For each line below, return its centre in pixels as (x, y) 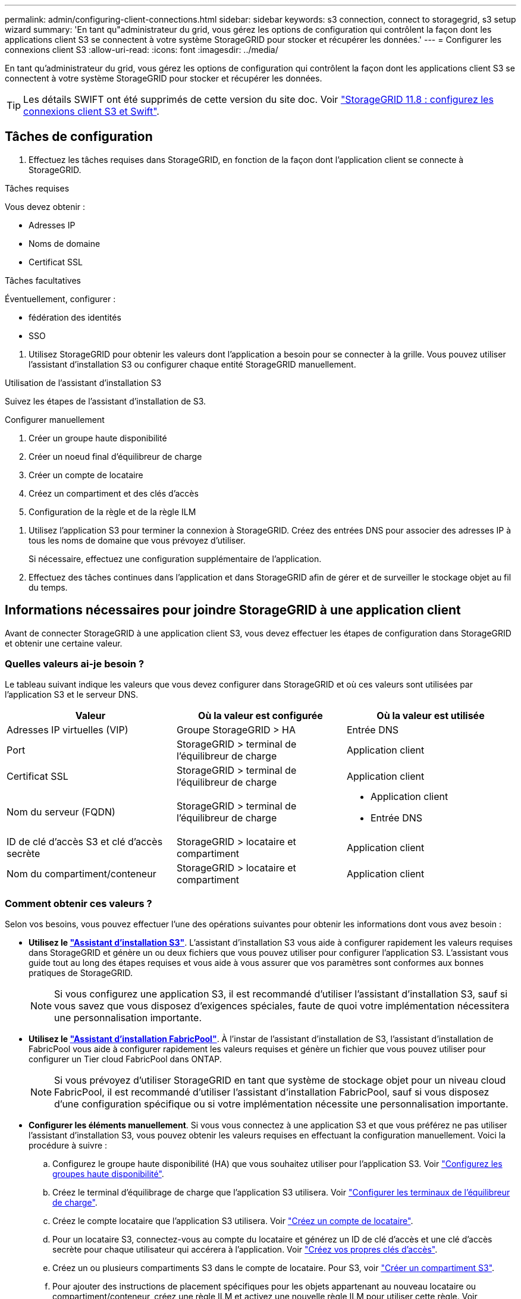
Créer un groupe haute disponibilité (98, 438)
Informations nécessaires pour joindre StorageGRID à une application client (233, 610)
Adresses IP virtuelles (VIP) (68, 730)
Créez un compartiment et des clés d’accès (114, 493)
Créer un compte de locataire (86, 475)
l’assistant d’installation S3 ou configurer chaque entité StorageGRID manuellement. (192, 364)
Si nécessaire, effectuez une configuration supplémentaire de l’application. (175, 558)
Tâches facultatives (43, 280)
